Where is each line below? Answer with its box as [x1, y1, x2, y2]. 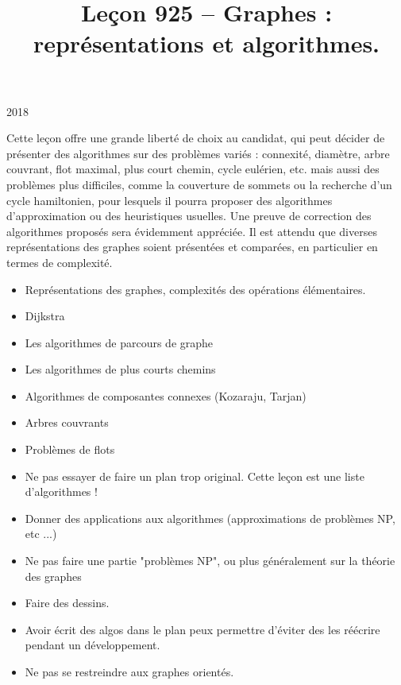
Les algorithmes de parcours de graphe [25, 334, 214, 350]
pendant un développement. [25, 637, 160, 653]
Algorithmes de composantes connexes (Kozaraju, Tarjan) [25, 387, 307, 404]
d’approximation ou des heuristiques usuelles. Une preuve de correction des [6, 207, 372, 224]
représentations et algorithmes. [33, 27, 380, 60]
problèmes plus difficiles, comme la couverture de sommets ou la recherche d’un [6, 176, 392, 192]
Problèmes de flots [25, 441, 115, 458]
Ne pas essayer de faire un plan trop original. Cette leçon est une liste [25, 467, 364, 484]
